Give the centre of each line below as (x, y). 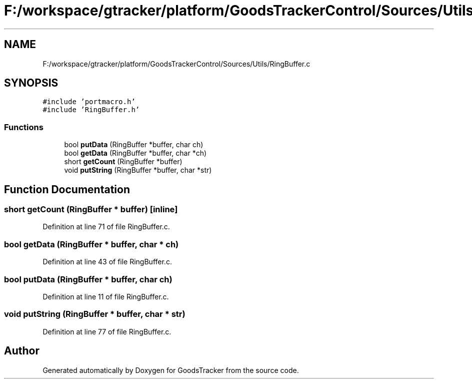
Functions (24, 127)
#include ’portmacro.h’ (89, 102)
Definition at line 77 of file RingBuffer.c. (107, 331)
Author (22, 351)
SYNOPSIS (31, 83)
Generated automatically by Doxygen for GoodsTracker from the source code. (171, 370)
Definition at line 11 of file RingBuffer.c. (106, 296)
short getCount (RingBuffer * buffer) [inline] (91, 210)
